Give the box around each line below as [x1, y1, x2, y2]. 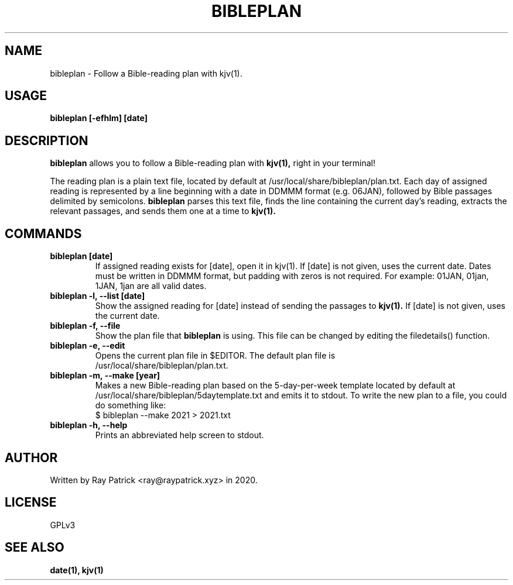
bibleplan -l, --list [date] [50, 291, 145, 301]
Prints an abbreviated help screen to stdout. [95, 430, 264, 441]
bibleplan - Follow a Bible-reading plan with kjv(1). [50, 68, 242, 78]
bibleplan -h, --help [50, 420, 128, 431]
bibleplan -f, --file [50, 321, 121, 331]
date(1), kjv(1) [50, 565, 104, 575]
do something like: [95, 400, 166, 411]
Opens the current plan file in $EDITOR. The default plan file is [95, 350, 336, 361]
